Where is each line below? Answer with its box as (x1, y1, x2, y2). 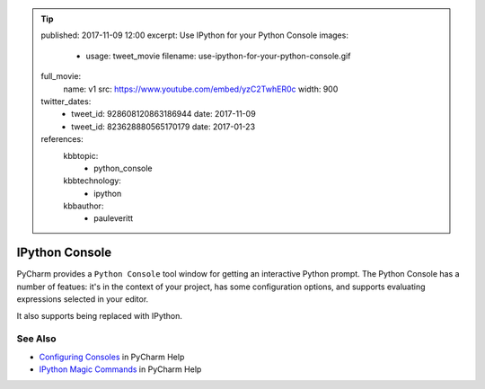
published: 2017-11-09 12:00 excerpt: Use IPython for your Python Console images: (40, 30, 349, 40)
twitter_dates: (40, 95, 92, 107)
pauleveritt (93, 213, 134, 224)
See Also (16, 332, 57, 345)
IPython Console (16, 245, 112, 261)
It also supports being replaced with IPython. (16, 310, 183, 321)
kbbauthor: (63, 200, 104, 211)
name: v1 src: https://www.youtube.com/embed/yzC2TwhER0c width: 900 (63, 84, 339, 94)
